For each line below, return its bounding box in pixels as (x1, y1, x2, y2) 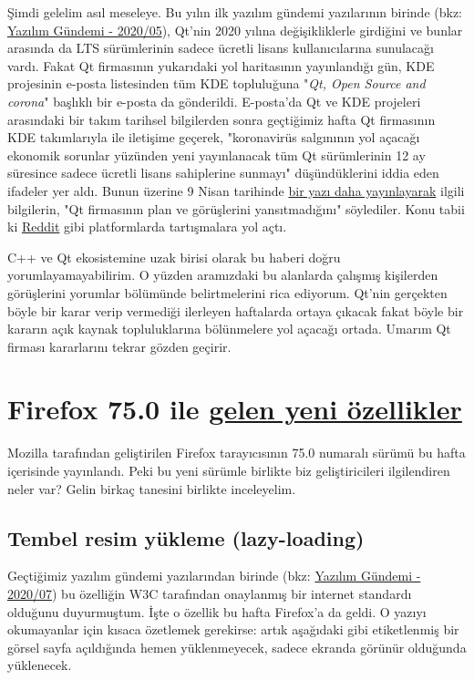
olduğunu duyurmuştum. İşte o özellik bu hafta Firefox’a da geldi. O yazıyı (7, 602, 427, 621)
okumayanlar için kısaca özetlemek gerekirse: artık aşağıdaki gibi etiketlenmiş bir (7, 620, 459, 639)
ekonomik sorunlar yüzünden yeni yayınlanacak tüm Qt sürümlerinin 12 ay (7, 145, 426, 164)
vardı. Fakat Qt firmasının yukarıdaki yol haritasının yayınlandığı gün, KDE (7, 56, 435, 75)
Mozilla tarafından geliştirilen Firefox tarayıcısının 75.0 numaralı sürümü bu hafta (7, 443, 466, 462)
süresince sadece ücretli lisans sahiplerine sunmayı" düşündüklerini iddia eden (7, 163, 439, 182)
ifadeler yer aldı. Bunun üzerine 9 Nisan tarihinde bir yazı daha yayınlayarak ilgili (7, 180, 465, 200)
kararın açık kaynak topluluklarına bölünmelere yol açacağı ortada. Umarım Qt (7, 319, 451, 338)
